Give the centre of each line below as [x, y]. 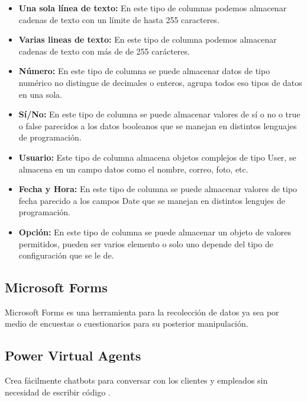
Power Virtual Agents [73, 355]
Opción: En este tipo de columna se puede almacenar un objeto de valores [155, 232]
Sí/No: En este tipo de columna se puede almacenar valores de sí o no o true [159, 114]
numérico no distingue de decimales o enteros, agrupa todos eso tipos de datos [160, 82]
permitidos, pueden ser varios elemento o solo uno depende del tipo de [146, 243]
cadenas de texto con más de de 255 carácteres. [104, 51]
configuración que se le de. [66, 255]
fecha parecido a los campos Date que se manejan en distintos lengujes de [152, 200]
